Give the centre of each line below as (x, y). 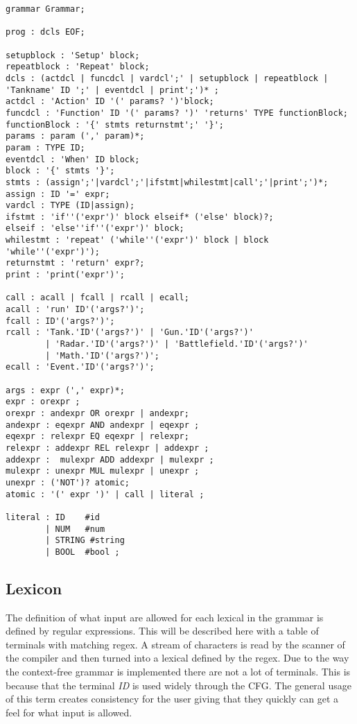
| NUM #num (75, 529)
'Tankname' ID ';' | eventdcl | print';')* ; (112, 90)
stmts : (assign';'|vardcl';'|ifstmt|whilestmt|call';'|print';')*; (167, 182)
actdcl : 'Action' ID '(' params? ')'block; (110, 102)
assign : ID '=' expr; (58, 194)
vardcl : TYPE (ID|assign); (70, 206)
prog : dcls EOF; (45, 32)
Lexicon (34, 588)
